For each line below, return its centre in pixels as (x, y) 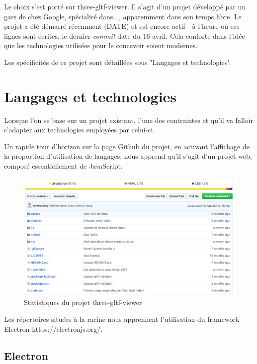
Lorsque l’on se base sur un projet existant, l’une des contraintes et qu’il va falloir (129, 120)
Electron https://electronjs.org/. (53, 329)
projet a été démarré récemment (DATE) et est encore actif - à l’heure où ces (122, 26)
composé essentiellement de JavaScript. (63, 166)
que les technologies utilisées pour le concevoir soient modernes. (101, 45)
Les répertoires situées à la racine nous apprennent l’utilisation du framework (122, 319)
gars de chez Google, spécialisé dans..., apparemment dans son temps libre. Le (123, 16)
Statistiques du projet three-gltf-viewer (83, 302)
